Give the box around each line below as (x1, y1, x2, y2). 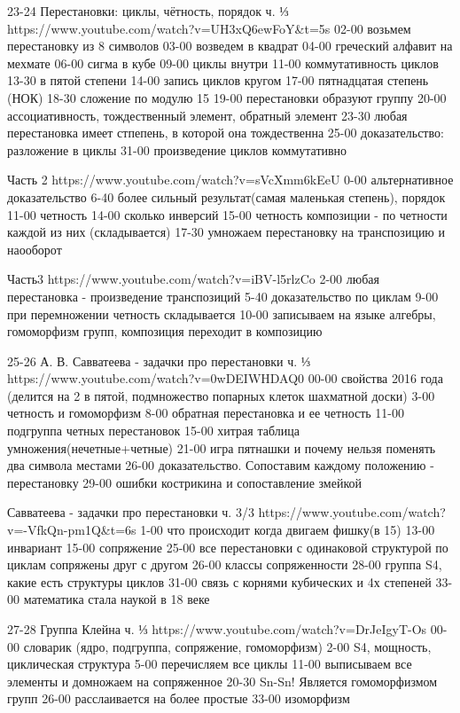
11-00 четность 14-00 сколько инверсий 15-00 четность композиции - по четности (7, 205, 448, 223)
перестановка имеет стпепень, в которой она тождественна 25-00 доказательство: (7, 123, 444, 142)
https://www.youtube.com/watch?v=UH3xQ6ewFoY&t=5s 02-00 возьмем (7, 19, 411, 37)
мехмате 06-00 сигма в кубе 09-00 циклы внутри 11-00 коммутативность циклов (7, 53, 439, 72)
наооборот (7, 239, 62, 258)
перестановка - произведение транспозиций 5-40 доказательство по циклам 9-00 (7, 286, 439, 305)
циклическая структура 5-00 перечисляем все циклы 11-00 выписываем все (7, 654, 412, 673)
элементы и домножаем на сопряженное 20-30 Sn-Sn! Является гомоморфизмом (7, 671, 438, 690)
